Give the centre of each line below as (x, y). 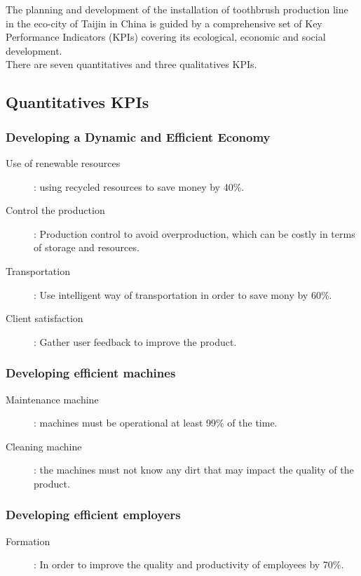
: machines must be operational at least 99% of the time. (156, 423)
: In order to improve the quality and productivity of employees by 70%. (189, 564)
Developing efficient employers (93, 515)
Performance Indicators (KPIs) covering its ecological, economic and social (166, 37)
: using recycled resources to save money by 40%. (139, 186)
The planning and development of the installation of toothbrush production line (177, 9)
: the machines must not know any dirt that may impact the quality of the (194, 470)
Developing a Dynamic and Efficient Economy (138, 136)
